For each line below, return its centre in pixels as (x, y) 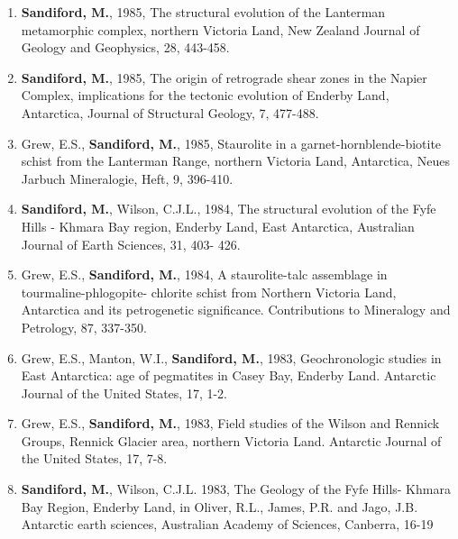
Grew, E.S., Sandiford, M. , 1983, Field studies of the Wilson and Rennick (230, 423)
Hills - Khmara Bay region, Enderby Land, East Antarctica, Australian (218, 226)
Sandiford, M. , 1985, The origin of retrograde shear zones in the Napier (224, 77)
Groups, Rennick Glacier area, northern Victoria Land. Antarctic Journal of (231, 440)
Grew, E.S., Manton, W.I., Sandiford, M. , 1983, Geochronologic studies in (231, 357)
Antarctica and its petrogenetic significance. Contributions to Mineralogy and (236, 310)
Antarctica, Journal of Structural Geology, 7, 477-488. (170, 112)
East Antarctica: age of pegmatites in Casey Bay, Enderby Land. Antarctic (229, 375)
